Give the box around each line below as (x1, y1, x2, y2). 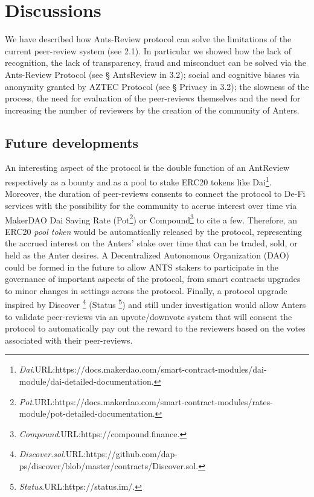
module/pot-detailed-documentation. (19, 407, 155, 420)
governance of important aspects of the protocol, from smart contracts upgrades (5, 272, 301, 285)
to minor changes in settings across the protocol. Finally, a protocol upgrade (5, 284, 287, 297)
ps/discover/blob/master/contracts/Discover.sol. (19, 459, 199, 472)
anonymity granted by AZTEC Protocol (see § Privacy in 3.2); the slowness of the (5, 80, 309, 92)
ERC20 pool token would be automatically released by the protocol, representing (5, 225, 302, 237)
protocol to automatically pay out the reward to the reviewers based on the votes (5, 322, 306, 335)
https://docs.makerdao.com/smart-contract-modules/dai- (55, 363, 267, 376)
